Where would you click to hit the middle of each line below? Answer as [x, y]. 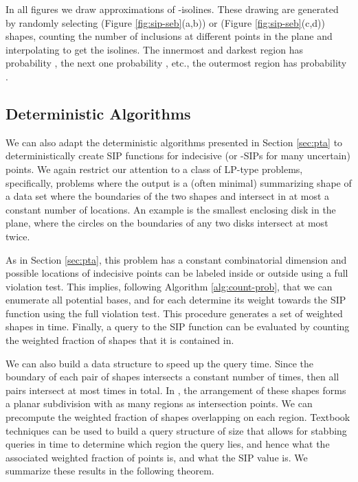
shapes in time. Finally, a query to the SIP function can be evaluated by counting [178, 326]
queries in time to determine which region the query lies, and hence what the [168, 444]
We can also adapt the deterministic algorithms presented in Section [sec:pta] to [174, 142]
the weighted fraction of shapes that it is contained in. [120, 340]
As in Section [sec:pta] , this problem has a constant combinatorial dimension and [176, 259]
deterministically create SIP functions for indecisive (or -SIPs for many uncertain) [178, 156]
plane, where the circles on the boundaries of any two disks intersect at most [167, 223]
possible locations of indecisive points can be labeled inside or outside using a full [177, 273]
